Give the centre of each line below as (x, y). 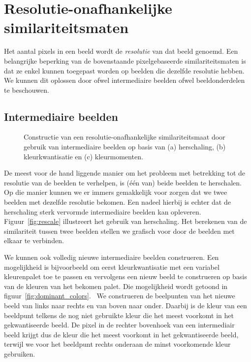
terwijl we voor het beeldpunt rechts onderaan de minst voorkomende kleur (117, 344)
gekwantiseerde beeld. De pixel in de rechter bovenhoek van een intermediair (119, 325)
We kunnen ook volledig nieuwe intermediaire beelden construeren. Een (111, 257)
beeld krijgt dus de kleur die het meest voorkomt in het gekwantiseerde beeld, (121, 334)
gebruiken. (20, 353)
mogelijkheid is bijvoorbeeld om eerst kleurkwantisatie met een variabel (112, 267)
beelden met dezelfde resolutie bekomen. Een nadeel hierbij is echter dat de (117, 202)
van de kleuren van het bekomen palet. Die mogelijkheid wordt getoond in (116, 286)
